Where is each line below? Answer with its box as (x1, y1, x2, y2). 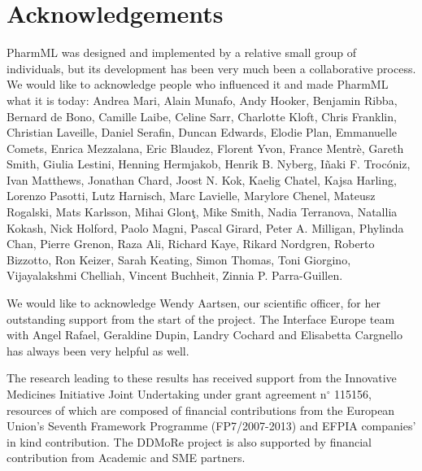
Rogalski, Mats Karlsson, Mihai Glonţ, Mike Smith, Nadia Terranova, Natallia (7, 203, 398, 220)
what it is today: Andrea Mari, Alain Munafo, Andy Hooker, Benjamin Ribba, (7, 91, 398, 108)
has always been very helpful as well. (7, 342, 189, 359)
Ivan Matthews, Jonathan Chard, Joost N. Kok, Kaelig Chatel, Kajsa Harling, (7, 171, 397, 188)
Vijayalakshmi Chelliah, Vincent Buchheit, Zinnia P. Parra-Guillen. (7, 267, 343, 284)
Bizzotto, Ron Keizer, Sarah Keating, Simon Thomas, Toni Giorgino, (7, 251, 351, 268)
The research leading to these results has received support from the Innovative (7, 369, 397, 386)
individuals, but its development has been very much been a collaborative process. (7, 59, 416, 76)
